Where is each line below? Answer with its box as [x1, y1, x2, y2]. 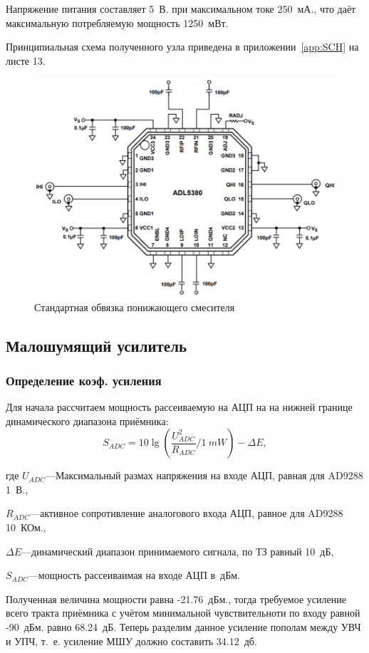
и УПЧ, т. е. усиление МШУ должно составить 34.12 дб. [6, 633, 257, 648]
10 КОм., [6, 520, 46, 535]
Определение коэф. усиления [6, 371, 162, 389]
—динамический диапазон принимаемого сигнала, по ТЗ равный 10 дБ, [21, 543, 334, 558]
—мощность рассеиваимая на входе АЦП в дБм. [28, 568, 241, 583]
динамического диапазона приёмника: [6, 413, 169, 428]
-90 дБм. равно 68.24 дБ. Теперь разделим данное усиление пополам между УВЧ [6, 620, 361, 634]
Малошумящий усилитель [6, 334, 187, 356]
